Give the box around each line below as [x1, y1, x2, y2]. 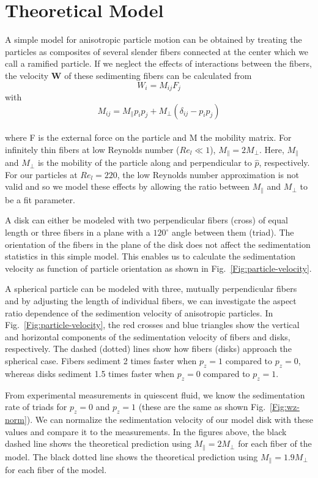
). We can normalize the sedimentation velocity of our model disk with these [26, 413, 313, 425]
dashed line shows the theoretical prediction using [5, 437, 191, 450]
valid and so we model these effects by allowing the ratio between [5, 180, 250, 193]
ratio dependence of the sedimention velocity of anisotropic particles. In [5, 306, 273, 319]
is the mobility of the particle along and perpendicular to [37, 156, 252, 169]
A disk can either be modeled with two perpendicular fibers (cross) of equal [5, 214, 288, 226]
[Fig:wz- [270, 400, 300, 413]
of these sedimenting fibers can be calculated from [64, 69, 252, 81]
